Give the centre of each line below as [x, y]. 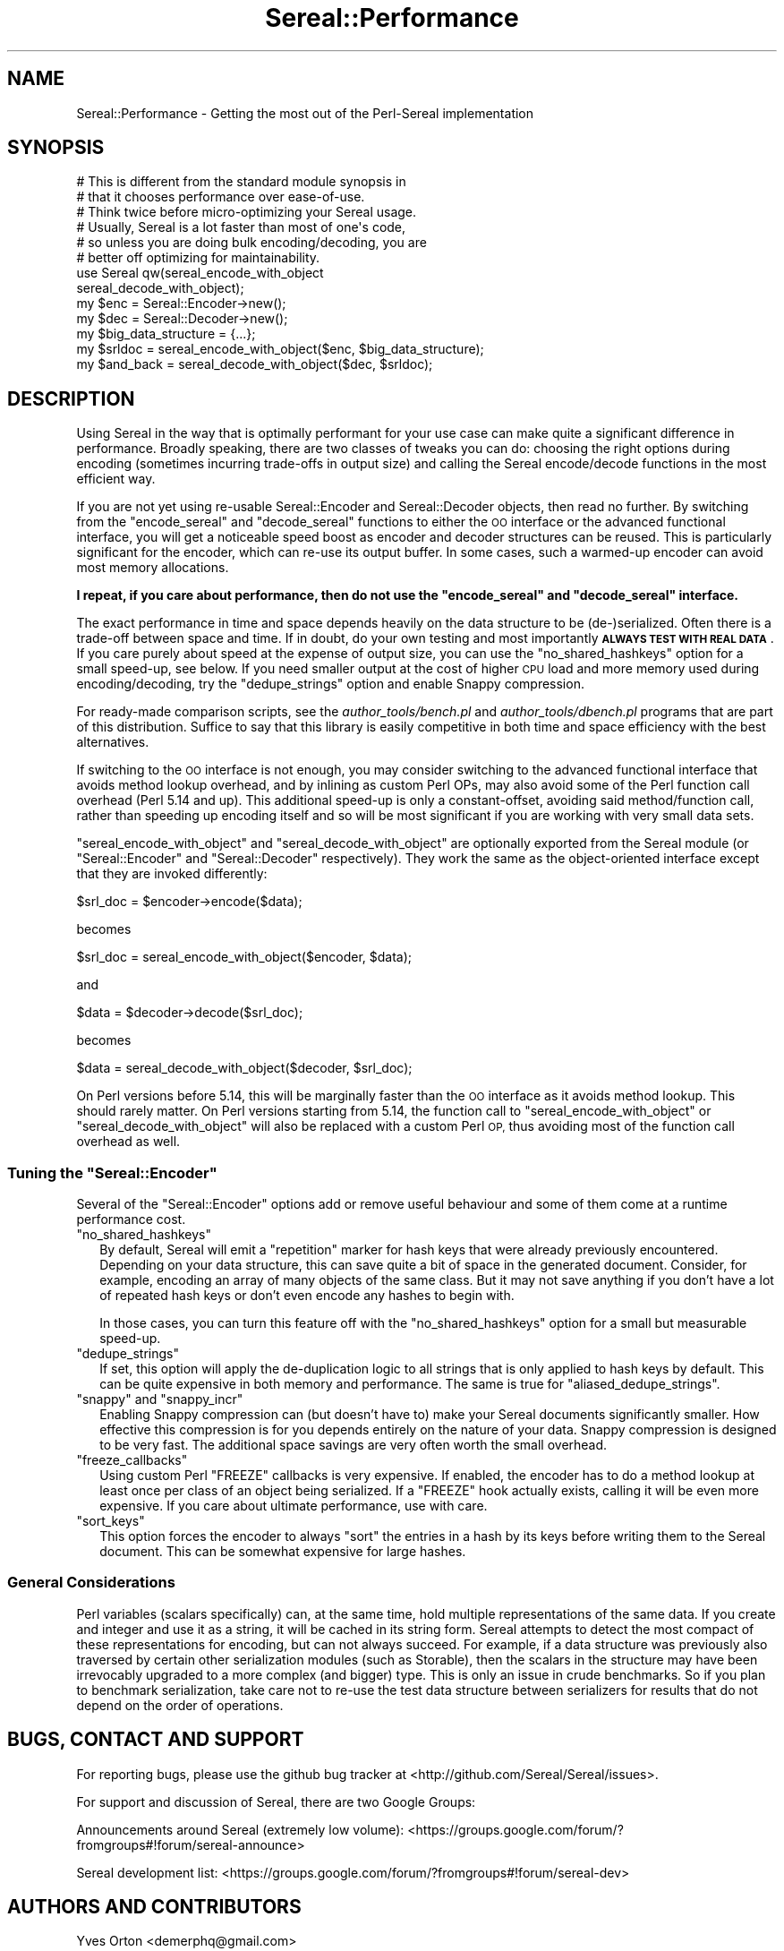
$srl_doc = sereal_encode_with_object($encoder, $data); [244, 957]
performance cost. [131, 1219]
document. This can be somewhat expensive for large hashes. [283, 1552]
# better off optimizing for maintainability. [198, 258]
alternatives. [113, 742]
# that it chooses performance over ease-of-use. [221, 197]
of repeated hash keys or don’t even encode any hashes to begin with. [307, 1296]
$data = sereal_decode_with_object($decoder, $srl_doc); [244, 1068]
